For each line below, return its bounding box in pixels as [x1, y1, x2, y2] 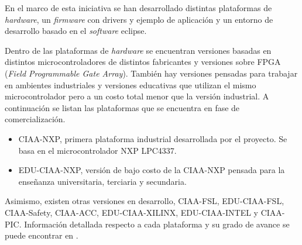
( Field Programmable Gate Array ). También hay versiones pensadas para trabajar [5, 67, 298, 79]
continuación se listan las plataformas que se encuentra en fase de [5, 101, 240, 113]
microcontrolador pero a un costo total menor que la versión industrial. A [5, 90, 269, 102]
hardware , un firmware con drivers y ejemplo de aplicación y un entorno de [5, 13, 273, 25]
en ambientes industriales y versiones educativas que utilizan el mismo [5, 78, 256, 91]
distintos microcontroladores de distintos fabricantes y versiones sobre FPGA [5, 56, 281, 68]
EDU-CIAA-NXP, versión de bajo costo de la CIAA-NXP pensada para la [18, 164, 285, 176]
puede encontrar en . [5, 229, 78, 241]
